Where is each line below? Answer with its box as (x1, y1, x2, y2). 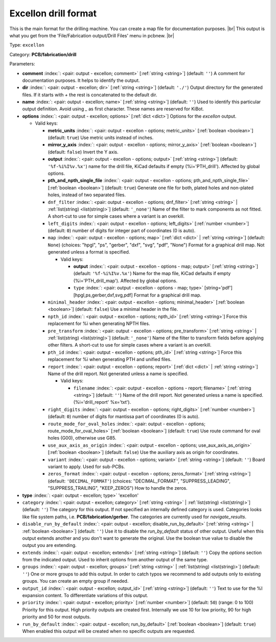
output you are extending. (22, 542, 77, 548)
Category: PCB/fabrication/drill (9, 51, 77, 57)
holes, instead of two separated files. (48, 192, 126, 198)
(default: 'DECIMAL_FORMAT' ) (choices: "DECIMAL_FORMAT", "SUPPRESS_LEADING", (48, 478, 231, 484)
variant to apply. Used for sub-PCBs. (48, 463, 125, 470)
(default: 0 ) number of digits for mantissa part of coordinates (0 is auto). (48, 414, 200, 420)
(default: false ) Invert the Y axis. (48, 149, 119, 155)
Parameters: (9, 61, 35, 67)
